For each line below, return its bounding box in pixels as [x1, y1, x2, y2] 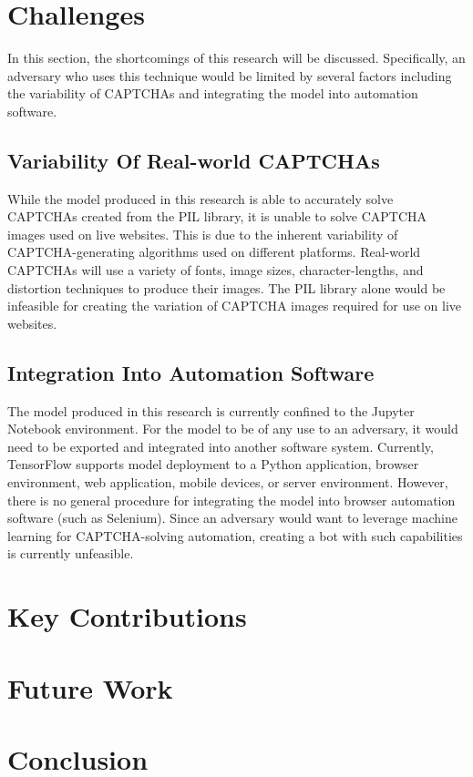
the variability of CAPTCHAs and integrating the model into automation [7, 84, 418, 103]
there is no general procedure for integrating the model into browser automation [7, 490, 456, 509]
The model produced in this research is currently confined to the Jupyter [7, 401, 415, 420]
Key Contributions [7, 598, 247, 635]
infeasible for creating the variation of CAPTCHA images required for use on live [7, 296, 462, 315]
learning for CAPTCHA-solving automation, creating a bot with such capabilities [7, 526, 463, 545]
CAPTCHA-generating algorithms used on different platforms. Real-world [7, 242, 421, 261]
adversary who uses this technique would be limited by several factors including [7, 66, 452, 85]
